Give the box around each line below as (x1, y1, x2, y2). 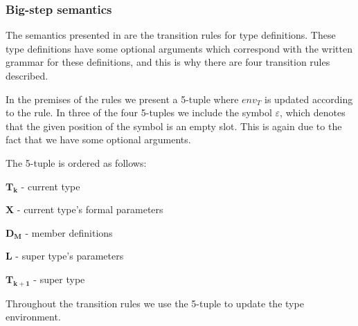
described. (6, 69, 48, 82)
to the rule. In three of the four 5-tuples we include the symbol (6, 105, 272, 120)
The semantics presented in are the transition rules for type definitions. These (6, 28, 336, 42)
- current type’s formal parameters (17, 202, 163, 217)
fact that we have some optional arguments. (6, 132, 191, 147)
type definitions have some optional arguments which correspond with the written (6, 41, 352, 55)
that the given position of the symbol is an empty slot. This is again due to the (6, 118, 342, 133)
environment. (6, 309, 61, 324)
